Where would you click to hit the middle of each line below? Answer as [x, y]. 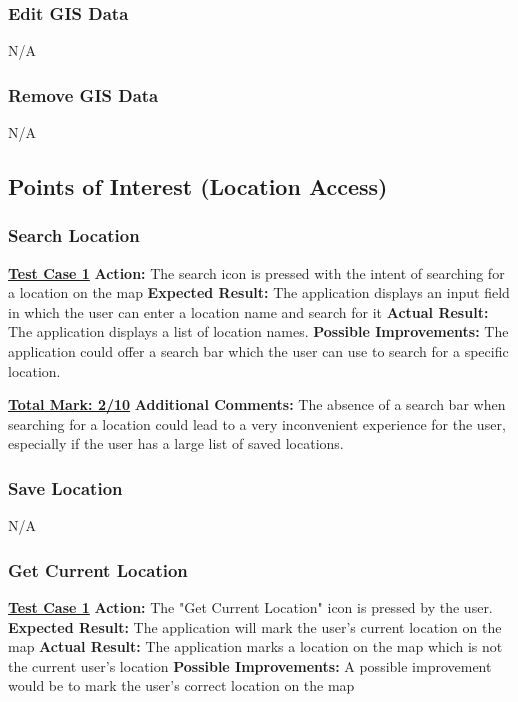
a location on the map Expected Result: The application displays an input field [259, 292]
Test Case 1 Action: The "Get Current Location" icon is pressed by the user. [250, 607]
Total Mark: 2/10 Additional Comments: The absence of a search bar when [257, 404]
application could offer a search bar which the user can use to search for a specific [258, 351]
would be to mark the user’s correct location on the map [181, 685]
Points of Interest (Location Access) [198, 186]
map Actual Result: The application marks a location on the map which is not [255, 646]
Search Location [74, 235]
